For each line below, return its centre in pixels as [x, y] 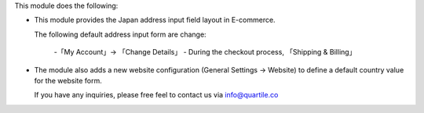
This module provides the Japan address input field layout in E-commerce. [155, 20]
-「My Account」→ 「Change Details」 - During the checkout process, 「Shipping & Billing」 [205, 52]
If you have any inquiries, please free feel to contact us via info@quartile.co [156, 95]
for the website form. [68, 80]
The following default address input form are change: [121, 34]
